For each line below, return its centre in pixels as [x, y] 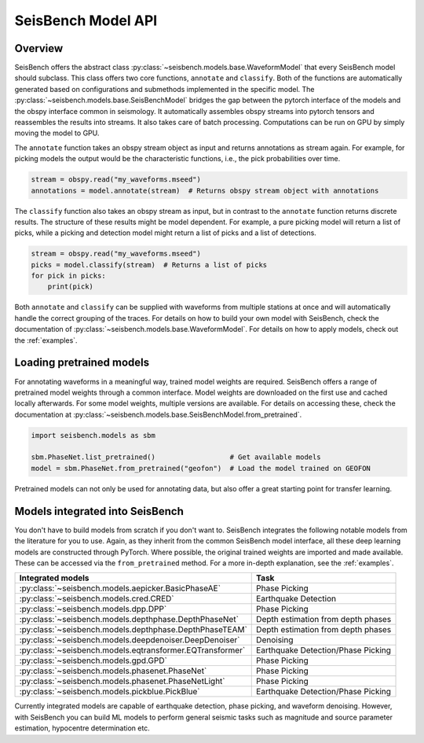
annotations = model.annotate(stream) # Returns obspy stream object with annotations [205, 190]
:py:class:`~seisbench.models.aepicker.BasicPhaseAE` [120, 588]
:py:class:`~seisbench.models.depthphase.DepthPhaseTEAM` [133, 630]
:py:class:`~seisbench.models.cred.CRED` [97, 599]
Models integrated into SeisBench [99, 511]
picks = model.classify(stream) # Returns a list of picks [149, 265]
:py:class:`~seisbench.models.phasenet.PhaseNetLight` [122, 682]
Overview [39, 48]
